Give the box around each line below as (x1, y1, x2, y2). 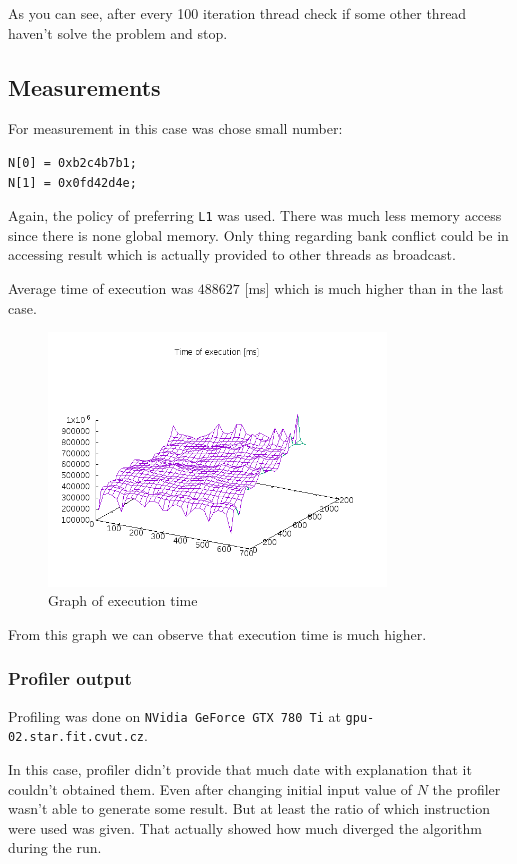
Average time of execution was (8, 278, 194, 299)
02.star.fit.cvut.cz (8, 730, 145, 745)
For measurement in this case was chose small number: (8, 118, 343, 139)
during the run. (8, 837, 102, 858)
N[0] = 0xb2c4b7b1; (8, 155, 137, 170)
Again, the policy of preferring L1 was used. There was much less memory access (8, 205, 502, 226)
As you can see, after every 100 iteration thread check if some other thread (8, 3, 467, 23)
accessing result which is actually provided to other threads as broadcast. (8, 244, 456, 265)
